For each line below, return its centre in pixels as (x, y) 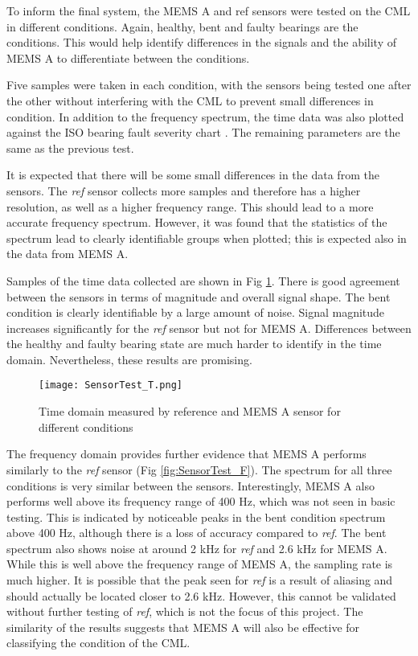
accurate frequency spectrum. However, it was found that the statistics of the (197, 222)
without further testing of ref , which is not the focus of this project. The (185, 611)
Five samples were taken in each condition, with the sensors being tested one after (209, 85)
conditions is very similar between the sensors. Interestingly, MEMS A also (191, 485)
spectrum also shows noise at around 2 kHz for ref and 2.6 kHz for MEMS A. (197, 548)
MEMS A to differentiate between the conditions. (128, 57)
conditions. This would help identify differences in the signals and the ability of (202, 42)
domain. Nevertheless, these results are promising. (129, 359)
